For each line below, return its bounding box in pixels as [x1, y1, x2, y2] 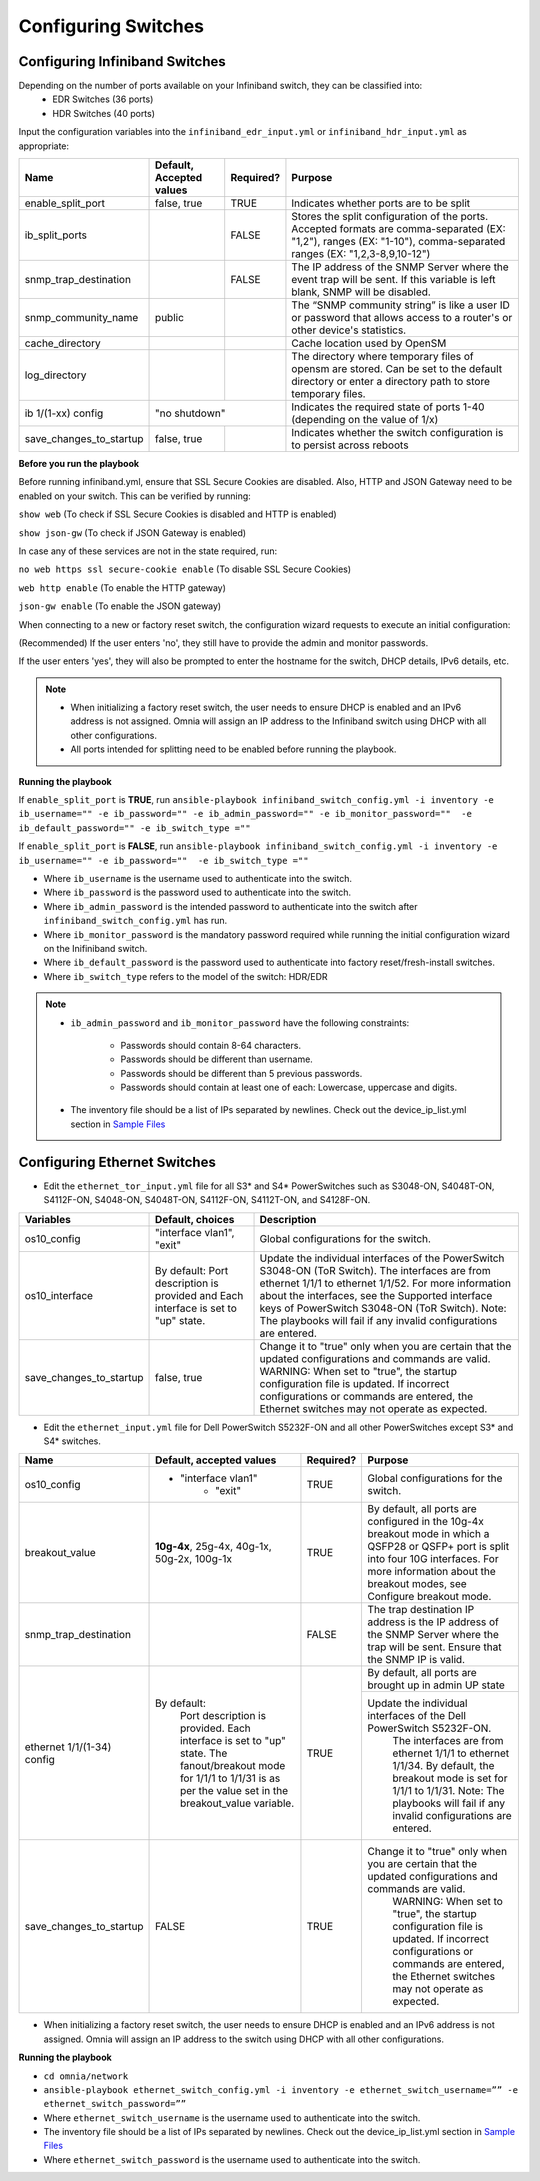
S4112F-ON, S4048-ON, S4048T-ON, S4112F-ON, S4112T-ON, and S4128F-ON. [43, 1194, 371, 1206]
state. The [180, 1746, 228, 1760]
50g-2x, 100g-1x [155, 1552, 233, 1566]
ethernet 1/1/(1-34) [24, 1740, 112, 1754]
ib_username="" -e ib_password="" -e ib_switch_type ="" [18, 855, 309, 866]
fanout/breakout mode [180, 1758, 286, 1772]
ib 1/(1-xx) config [24, 406, 104, 420]
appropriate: [18, 140, 70, 152]
